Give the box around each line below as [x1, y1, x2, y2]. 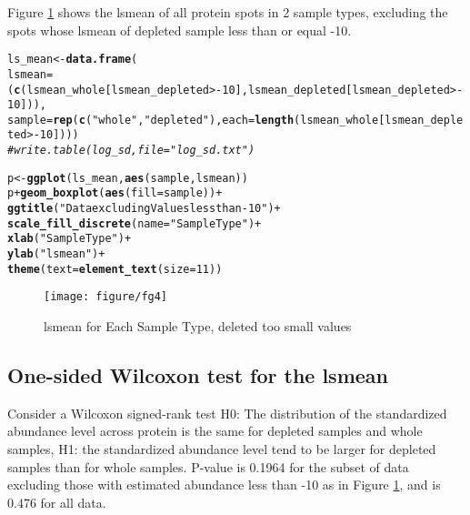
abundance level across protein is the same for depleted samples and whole [7, 421, 423, 440]
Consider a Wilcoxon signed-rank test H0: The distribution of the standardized [7, 403, 447, 422]
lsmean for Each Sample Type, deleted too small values [44, 317, 352, 336]
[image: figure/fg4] [44, 290, 168, 304]
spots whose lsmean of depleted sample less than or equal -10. [7, 20, 352, 39]
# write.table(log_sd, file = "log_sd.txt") [7, 144, 255, 157]
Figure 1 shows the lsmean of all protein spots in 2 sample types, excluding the [7, 3, 448, 21]
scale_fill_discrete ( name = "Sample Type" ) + [7, 217, 262, 230]
